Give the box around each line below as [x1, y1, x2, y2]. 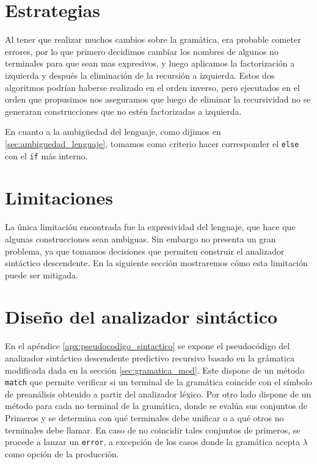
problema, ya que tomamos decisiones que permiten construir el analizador [5, 244, 285, 257]
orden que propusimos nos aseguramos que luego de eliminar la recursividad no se [5, 93, 311, 106]
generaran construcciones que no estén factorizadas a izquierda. [5, 104, 242, 117]
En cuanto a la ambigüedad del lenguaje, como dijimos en [5, 125, 221, 138]
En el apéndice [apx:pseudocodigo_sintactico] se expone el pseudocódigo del [5, 339, 290, 352]
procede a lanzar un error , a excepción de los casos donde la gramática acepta [5, 435, 300, 448]
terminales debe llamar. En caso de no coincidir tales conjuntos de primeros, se [5, 423, 301, 436]
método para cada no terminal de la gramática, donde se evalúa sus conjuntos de [5, 399, 308, 412]
